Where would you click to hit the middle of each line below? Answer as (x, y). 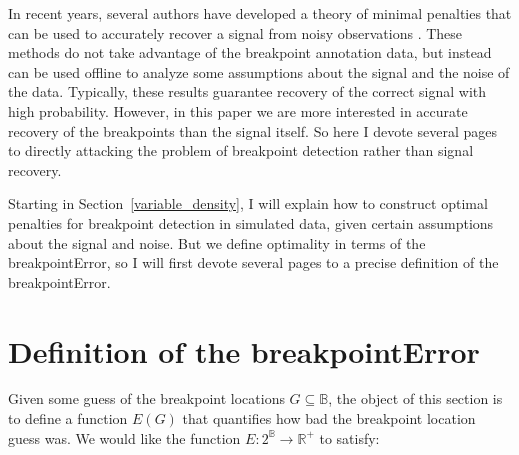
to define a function (68, 418)
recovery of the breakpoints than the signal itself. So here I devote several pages (252, 130)
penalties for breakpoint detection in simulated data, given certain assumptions (251, 222)
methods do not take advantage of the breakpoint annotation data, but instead (250, 52)
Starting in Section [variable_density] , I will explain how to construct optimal (248, 203)
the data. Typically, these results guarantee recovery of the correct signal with (247, 91)
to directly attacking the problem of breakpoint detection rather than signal (241, 150)
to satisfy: (349, 437)
